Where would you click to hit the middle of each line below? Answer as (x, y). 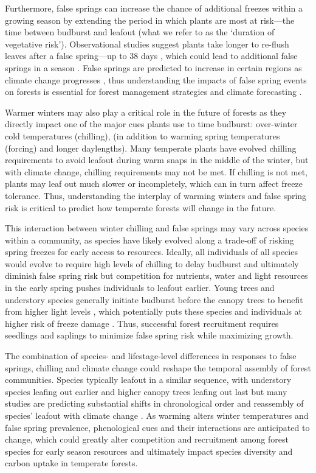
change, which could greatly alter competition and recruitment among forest (147, 439)
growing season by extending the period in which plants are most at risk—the (150, 20)
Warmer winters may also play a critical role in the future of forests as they (146, 112)
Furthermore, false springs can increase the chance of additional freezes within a (154, 8)
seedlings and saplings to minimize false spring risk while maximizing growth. (149, 335)
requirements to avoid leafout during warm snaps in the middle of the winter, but (157, 160)
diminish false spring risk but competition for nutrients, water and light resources (156, 275)
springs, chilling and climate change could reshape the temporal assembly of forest (158, 367)
